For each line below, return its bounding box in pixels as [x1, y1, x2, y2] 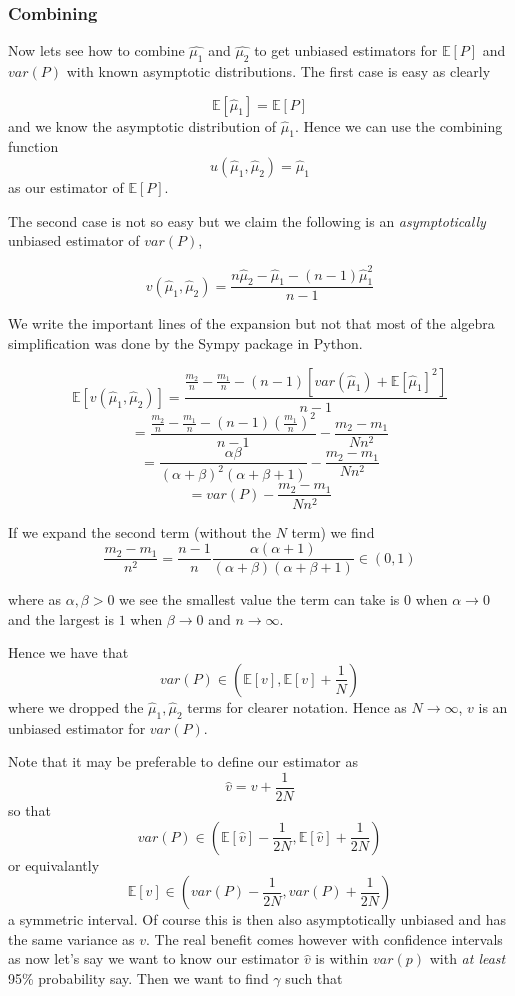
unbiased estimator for [8, 717, 146, 738]
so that [8, 800, 51, 821]
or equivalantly [8, 854, 100, 875]
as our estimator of [8, 177, 124, 197]
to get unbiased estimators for [254, 40, 438, 61]
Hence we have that [8, 642, 129, 663]
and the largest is [8, 608, 114, 629]
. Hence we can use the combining [294, 115, 503, 136]
